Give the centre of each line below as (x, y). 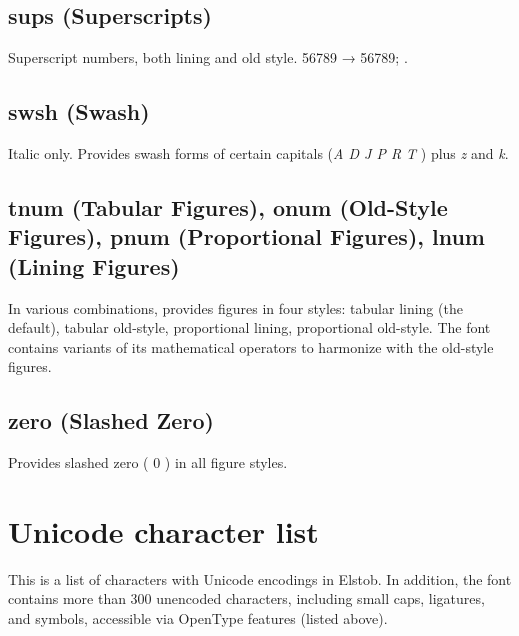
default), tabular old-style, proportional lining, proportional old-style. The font (249, 327)
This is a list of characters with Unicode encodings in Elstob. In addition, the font (260, 578)
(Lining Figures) (94, 265)
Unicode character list (163, 530)
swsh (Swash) (79, 111)
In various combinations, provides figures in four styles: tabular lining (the (235, 307)
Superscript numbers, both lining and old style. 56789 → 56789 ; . (208, 57)
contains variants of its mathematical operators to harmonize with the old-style (251, 346)
